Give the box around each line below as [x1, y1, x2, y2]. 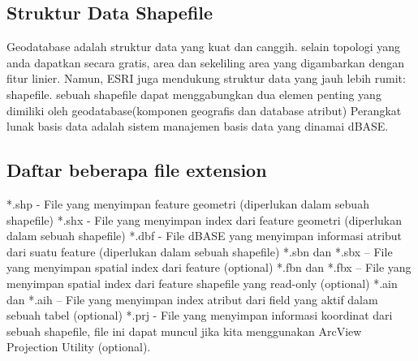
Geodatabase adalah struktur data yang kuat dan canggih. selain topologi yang [6, 38, 401, 55]
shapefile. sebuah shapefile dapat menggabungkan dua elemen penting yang [6, 85, 381, 102]
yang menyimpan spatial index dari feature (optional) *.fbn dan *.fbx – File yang [6, 259, 412, 276]
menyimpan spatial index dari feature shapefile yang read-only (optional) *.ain [6, 274, 398, 291]
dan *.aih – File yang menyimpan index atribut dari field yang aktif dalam [6, 290, 378, 307]
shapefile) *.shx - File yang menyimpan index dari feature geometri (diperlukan [6, 211, 403, 228]
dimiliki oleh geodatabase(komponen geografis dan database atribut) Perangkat [6, 101, 402, 118]
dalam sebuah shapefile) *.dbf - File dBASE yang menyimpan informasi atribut [6, 227, 403, 244]
